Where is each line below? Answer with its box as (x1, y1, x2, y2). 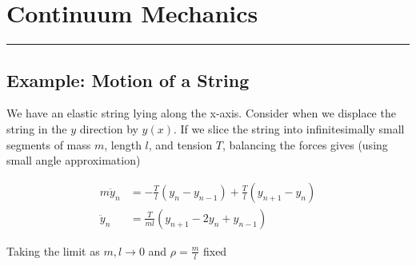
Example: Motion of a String (6, 67, 250, 92)
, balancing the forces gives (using (222, 136, 388, 153)
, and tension (148, 136, 213, 153)
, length (104, 136, 142, 153)
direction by (79, 120, 138, 137)
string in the (6, 120, 67, 137)
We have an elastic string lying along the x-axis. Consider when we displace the (6, 105, 396, 121)
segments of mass (6, 136, 91, 153)
